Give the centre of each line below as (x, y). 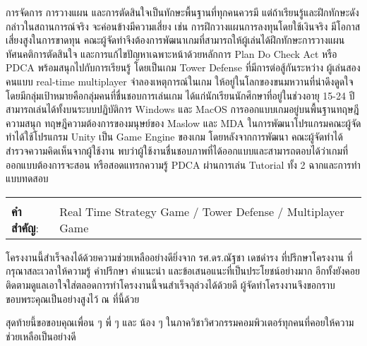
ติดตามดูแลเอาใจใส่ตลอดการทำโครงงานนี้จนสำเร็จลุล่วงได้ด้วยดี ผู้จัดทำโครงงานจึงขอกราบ (170, 284)
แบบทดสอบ (27, 178)
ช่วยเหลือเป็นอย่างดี (41, 336)
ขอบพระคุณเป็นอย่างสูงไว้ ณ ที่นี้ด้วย (73, 298)
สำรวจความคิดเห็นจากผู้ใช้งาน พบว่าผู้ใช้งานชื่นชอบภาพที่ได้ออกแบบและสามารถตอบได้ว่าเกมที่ (177, 150)
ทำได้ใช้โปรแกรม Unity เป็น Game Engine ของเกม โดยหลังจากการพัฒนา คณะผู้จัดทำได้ (174, 137)
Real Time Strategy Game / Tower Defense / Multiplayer (202, 211)
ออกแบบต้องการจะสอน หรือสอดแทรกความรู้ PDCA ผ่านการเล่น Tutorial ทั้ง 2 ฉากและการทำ (183, 164)
